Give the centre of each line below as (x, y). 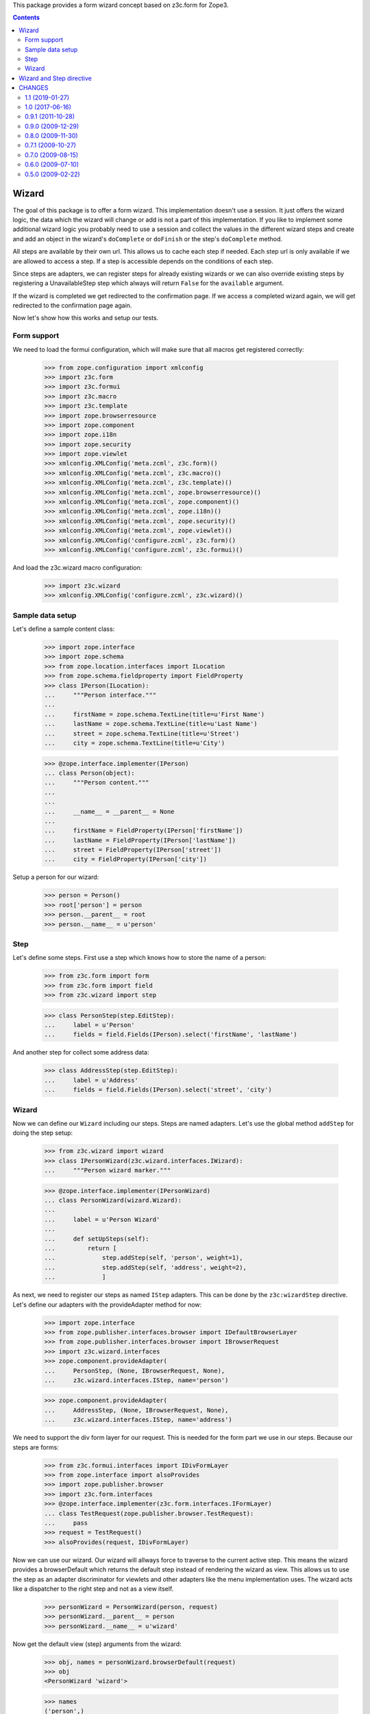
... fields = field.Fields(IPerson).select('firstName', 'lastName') (171, 1035)
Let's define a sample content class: (64, 629)
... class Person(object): (89, 773)
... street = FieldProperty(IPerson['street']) (133, 850)
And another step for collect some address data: (81, 1052)
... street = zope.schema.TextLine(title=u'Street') (142, 733)
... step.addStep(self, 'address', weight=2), (145, 1267)
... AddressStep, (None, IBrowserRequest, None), (136, 1410)
